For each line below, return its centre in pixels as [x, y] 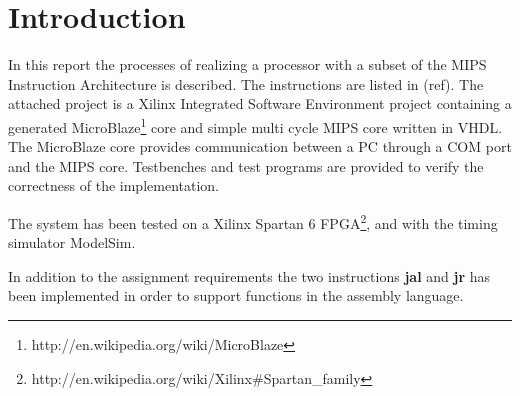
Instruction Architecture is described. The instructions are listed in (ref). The [246, 83]
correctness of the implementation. [113, 185]
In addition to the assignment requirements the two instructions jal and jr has [249, 275]
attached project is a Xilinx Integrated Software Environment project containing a [260, 103]
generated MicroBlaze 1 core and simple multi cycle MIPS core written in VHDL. [255, 125]
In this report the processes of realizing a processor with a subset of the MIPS [247, 64]
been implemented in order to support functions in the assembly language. [236, 295]
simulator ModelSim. [72, 242]
